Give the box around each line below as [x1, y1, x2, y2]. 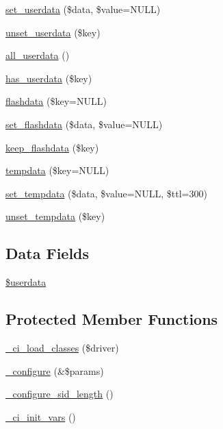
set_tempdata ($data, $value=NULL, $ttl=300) [5, 186, 207, 200]
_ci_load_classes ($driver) [5, 340, 119, 354]
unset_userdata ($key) [5, 25, 101, 39]
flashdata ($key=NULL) [5, 94, 107, 108]
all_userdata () [5, 48, 70, 62]
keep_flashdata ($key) [5, 140, 99, 154]
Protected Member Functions [5, 308, 218, 330]
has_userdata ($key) [5, 71, 92, 85]
